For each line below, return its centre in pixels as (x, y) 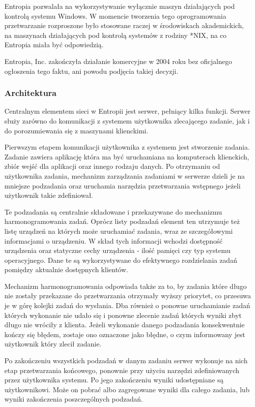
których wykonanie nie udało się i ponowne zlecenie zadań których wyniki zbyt (123, 315)
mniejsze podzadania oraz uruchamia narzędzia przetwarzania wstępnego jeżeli (123, 185)
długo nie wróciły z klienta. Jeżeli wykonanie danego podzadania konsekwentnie (125, 325)
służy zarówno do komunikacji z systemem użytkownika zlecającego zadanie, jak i (127, 120)
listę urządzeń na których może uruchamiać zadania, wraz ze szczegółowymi (119, 231)
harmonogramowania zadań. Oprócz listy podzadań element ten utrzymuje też (122, 221)
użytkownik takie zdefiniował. (49, 195)
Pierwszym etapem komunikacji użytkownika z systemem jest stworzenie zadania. (127, 147)
